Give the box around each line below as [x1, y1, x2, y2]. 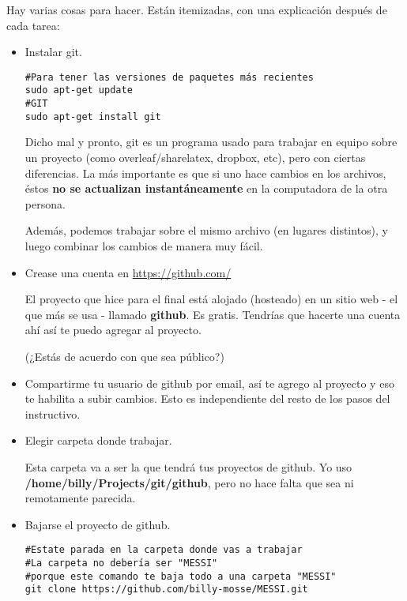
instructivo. [24, 405, 81, 422]
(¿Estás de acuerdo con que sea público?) [24, 347, 224, 364]
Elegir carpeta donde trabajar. [24, 432, 172, 449]
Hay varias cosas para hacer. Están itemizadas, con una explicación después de [6, 2, 387, 17]
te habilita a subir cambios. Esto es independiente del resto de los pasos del [24, 390, 390, 407]
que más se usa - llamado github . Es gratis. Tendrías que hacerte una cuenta [24, 306, 401, 322]
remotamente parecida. [24, 490, 136, 506]
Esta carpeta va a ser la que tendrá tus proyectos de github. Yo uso [24, 458, 352, 475]
